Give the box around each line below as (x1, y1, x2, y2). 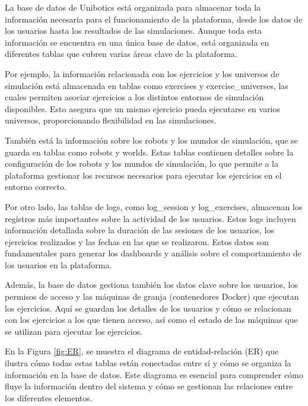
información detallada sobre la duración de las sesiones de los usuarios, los (5, 224, 274, 236)
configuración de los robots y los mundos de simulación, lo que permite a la (5, 157, 278, 170)
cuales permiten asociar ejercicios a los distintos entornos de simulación (5, 91, 264, 103)
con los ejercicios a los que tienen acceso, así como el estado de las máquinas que (5, 313, 298, 326)
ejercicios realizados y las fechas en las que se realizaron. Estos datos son (5, 235, 269, 248)
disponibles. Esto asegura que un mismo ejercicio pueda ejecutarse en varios (5, 102, 281, 115)
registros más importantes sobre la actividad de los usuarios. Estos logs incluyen (5, 212, 296, 224)
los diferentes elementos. (5, 391, 93, 404)
